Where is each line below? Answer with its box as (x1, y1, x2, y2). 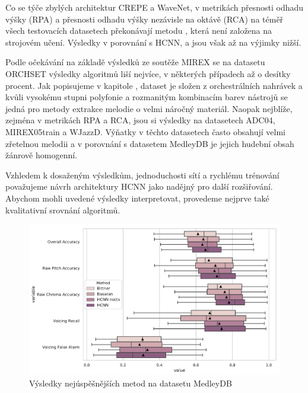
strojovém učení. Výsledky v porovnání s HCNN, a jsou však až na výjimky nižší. (5, 36, 301, 48)
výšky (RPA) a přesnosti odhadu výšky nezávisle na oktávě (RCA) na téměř (5, 12, 284, 25)
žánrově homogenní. (5, 149, 77, 161)
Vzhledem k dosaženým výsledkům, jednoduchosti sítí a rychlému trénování (5, 168, 280, 181)
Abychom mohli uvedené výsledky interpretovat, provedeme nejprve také (5, 191, 269, 204)
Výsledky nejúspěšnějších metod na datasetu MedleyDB (29, 377, 232, 389)
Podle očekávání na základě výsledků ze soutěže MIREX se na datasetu (5, 56, 265, 68)
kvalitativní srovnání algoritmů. (5, 203, 120, 216)
